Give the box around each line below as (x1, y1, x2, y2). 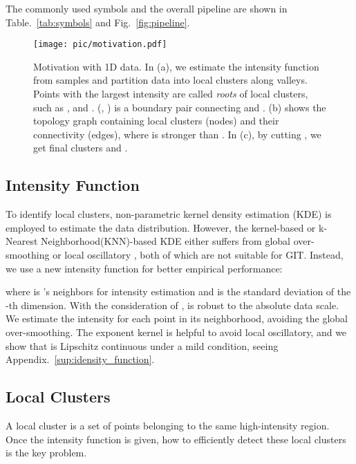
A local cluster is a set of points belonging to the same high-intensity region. (6, 418, 330, 432)
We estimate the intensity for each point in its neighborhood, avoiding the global (6, 311, 348, 326)
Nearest (6, 234, 38, 248)
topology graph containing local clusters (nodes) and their (33, 113, 279, 128)
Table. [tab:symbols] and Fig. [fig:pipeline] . (6, 15, 190, 29)
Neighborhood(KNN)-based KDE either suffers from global (41, 234, 290, 248)
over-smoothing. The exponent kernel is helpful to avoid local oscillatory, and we (6, 324, 347, 339)
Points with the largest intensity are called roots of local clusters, (33, 86, 308, 101)
